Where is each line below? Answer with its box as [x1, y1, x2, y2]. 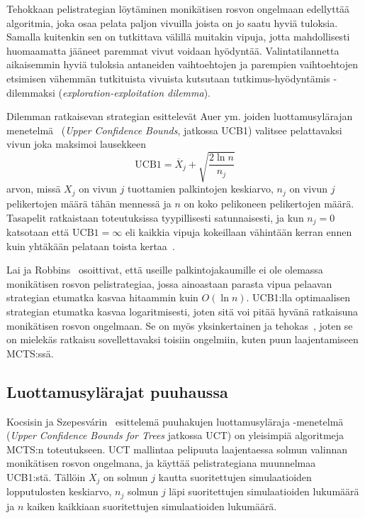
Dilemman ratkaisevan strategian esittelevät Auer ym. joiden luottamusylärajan [6, 109, 353, 124]
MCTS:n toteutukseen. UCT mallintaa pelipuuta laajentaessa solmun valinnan [6, 441, 348, 456]
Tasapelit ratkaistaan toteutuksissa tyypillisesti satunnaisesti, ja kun [6, 210, 304, 225]
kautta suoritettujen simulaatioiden [158, 469, 312, 484]
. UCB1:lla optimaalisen [246, 290, 351, 305]
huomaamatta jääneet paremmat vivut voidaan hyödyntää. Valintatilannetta [6, 43, 339, 58]
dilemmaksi [6, 85, 55, 99]
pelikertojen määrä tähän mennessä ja [6, 195, 172, 210]
